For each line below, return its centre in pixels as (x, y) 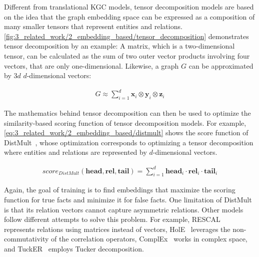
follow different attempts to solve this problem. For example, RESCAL (112, 219)
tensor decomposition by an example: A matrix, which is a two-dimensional (119, 46)
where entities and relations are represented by (75, 152)
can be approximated (221, 65)
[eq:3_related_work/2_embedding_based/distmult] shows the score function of (126, 133)
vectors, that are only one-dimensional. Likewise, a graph (91, 65)
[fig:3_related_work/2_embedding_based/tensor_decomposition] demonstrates (126, 36)
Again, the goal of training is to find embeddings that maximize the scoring (120, 190)
